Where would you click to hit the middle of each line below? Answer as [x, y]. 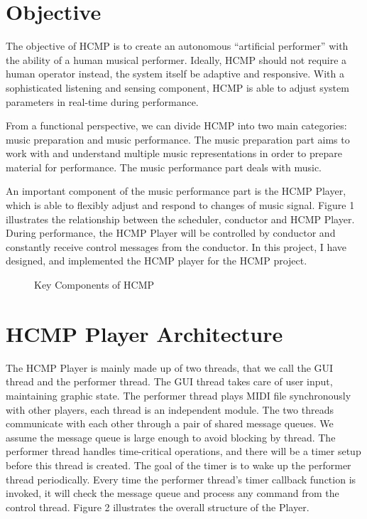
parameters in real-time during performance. [102, 101]
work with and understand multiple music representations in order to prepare [174, 153]
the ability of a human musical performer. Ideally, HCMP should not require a [176, 59]
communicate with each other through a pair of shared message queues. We [170, 423]
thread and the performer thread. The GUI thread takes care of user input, [169, 381]
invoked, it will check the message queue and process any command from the [172, 493]
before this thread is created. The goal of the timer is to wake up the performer [179, 465]
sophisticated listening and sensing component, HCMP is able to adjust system [177, 87]
